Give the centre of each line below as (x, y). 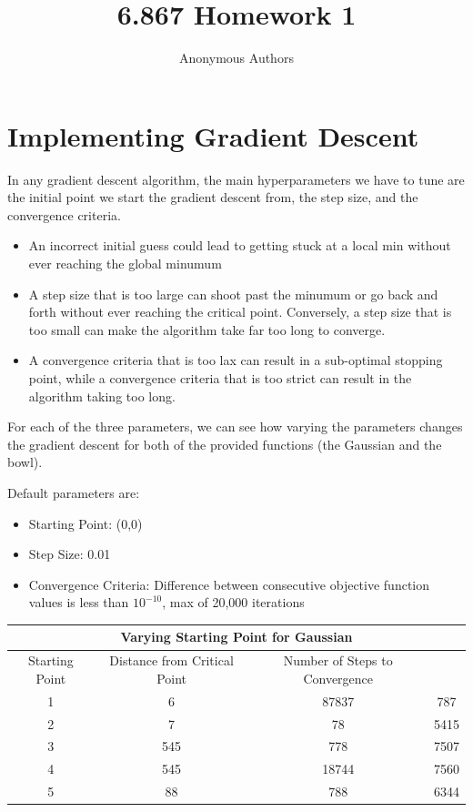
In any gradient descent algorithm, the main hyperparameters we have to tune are (236, 179)
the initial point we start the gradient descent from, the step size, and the (213, 197)
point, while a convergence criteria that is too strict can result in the (220, 378)
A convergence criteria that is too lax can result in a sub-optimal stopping (236, 360)
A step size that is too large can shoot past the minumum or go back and (233, 294)
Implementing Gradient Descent (213, 135)
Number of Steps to (338, 660)
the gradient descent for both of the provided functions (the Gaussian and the (225, 444)
